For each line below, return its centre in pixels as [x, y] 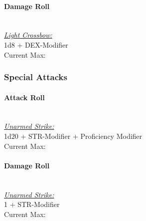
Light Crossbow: [28, 35]
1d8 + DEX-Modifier [36, 44]
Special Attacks [36, 77]
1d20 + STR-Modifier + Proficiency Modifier [73, 136]
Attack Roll [24, 97]
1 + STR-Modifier [32, 204]
